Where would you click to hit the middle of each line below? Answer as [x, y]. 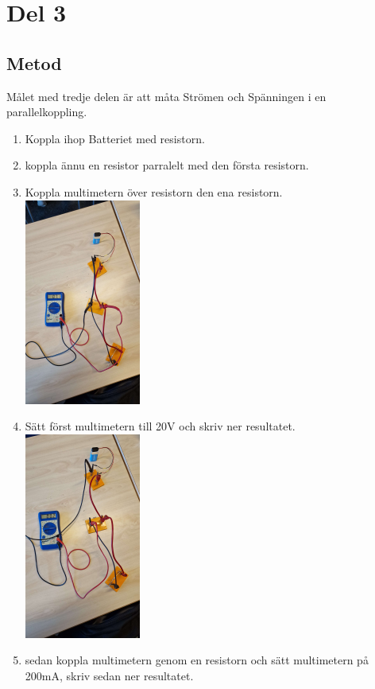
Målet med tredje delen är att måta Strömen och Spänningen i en [166, 96]
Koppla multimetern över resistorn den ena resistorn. [154, 191]
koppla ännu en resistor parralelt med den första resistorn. [167, 165]
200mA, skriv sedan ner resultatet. [109, 676]
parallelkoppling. [47, 112]
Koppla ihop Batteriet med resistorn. [115, 138]
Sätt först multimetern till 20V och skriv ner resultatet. [160, 426]
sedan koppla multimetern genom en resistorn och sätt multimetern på [197, 660]
